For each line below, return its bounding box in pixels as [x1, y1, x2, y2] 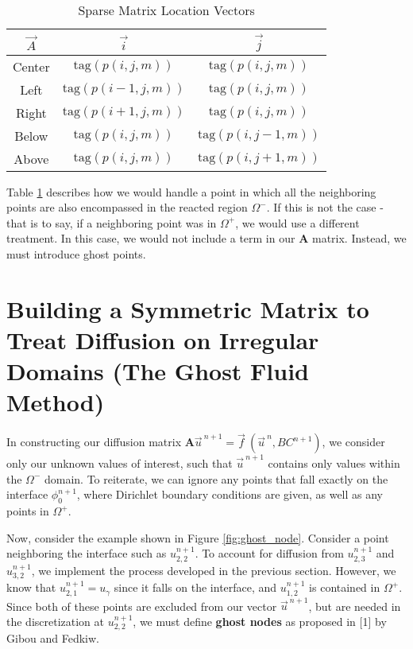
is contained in [309, 579, 380, 596]
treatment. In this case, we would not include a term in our [6, 230, 295, 247]
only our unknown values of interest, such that [6, 455, 233, 472]
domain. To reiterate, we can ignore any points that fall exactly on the [44, 470, 388, 487]
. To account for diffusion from [195, 545, 344, 562]
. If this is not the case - [266, 199, 384, 216]
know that [6, 579, 56, 596]
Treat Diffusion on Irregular [6, 323, 319, 356]
